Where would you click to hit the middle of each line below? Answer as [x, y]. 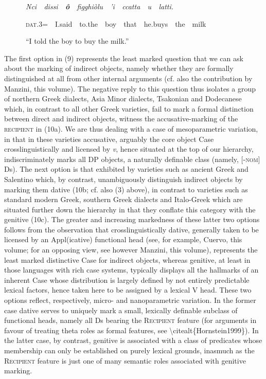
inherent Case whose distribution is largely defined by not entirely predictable [127, 279]
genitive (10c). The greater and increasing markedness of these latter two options [132, 219]
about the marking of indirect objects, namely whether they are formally [119, 68]
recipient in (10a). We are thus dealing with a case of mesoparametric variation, [131, 128]
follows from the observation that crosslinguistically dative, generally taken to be [131, 229]
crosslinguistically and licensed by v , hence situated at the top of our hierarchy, [129, 149]
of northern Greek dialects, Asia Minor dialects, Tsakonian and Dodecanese [123, 98]
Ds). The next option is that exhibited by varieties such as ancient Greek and [126, 169]
